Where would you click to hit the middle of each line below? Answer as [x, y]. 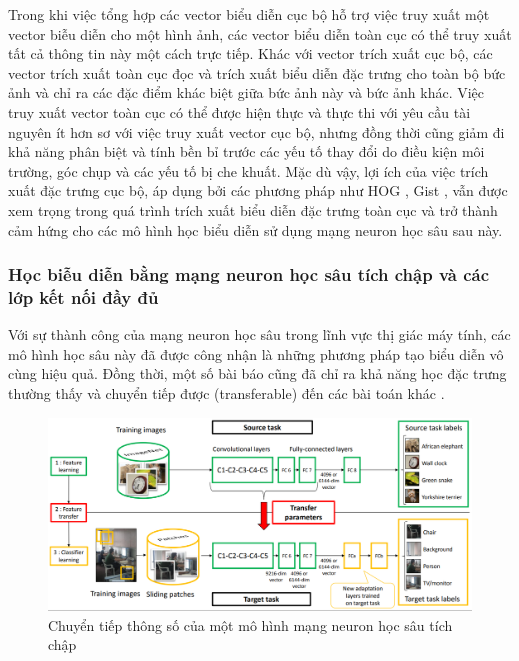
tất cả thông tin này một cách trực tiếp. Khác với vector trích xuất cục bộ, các [250, 53]
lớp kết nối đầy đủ [83, 296]
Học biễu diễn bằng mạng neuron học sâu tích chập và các [249, 274]
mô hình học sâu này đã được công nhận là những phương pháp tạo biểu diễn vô [256, 353]
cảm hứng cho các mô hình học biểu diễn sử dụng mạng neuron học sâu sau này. [255, 229]
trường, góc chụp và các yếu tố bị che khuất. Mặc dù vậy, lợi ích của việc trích [248, 170]
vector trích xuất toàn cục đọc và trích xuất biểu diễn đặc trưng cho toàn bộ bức [257, 72]
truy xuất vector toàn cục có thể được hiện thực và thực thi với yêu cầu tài [239, 111]
